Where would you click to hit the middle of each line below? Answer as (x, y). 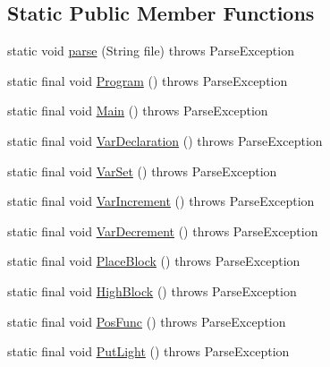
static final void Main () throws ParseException (138, 111)
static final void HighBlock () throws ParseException (152, 290)
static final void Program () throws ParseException (148, 80)
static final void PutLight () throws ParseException (148, 351)
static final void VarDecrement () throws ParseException (163, 230)
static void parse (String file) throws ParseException (151, 51)
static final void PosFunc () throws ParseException (147, 321)
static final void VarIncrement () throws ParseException (161, 201)
